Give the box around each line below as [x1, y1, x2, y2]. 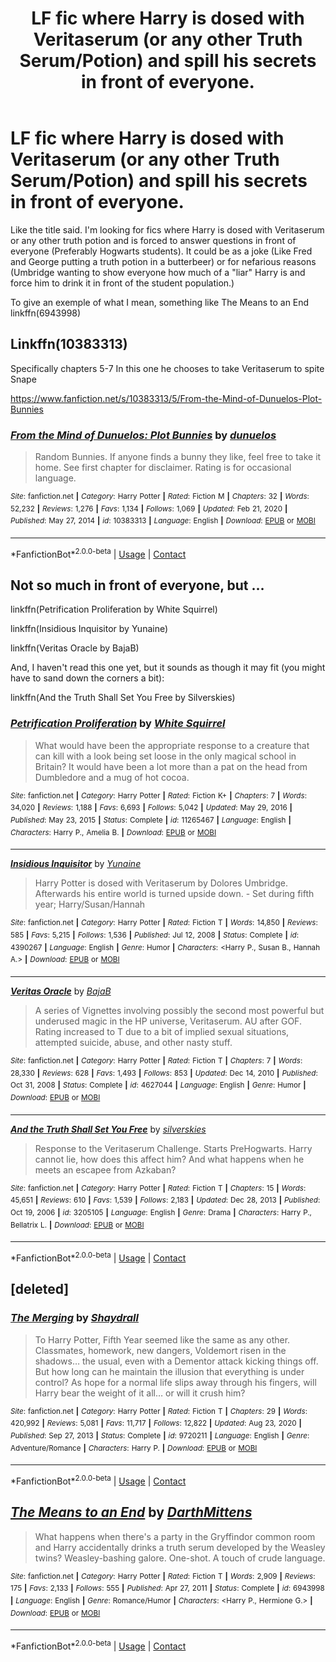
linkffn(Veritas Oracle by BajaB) [10, 642, 140, 654]
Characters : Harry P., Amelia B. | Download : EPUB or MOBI [10, 827, 217, 837]
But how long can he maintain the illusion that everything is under [34, 1365, 305, 1377]
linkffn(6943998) [10, 307, 82, 319]
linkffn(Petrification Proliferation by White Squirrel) [10, 603, 218, 616]
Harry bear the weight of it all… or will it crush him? [34, 1387, 246, 1399]
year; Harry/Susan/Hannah [34, 898, 146, 911]
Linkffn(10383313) [10, 336, 128, 353]
